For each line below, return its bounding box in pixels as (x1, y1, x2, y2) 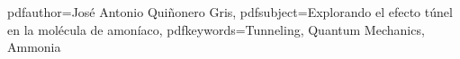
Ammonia (7, 38, 61, 56)
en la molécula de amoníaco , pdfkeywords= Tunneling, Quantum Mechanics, (7, 20, 425, 38)
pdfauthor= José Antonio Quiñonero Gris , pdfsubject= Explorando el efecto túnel (7, 3, 453, 21)
